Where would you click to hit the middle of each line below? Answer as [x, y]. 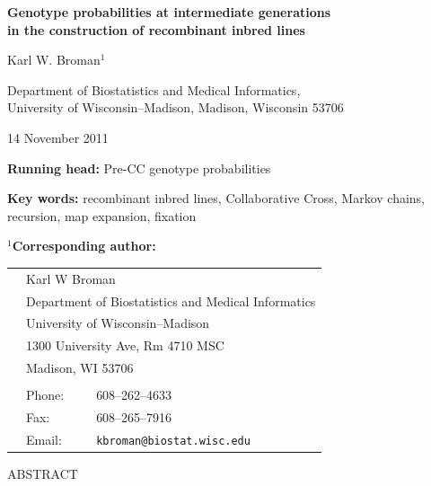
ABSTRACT [43, 473]
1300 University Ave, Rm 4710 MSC [125, 345]
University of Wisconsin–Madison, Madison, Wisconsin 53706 [176, 107]
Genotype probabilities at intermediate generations [169, 12]
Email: [44, 439]
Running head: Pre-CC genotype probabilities [139, 168]
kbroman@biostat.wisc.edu [173, 441]
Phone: [45, 395]
